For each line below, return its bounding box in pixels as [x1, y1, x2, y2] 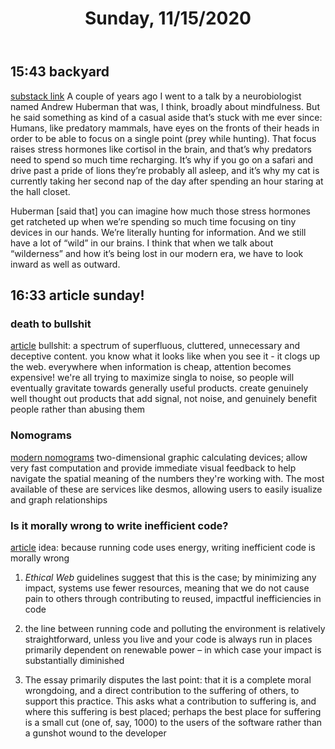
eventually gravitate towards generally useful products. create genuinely [10, 382, 309, 394]
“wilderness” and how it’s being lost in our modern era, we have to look [10, 247, 304, 259]
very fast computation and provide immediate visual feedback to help [10, 462, 297, 474]
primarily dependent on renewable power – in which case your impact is [24, 643, 322, 656]
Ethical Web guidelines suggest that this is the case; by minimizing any [24, 571, 317, 583]
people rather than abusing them [10, 403, 146, 416]
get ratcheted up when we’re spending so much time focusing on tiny [10, 215, 297, 227]
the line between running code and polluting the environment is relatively [24, 622, 326, 634]
